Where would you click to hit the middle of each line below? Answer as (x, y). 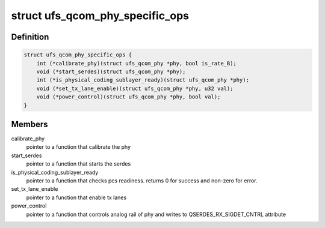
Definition (30, 37)
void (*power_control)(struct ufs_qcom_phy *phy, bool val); (128, 97)
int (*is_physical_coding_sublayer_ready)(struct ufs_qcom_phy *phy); (143, 80)
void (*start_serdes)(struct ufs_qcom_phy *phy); (111, 71)
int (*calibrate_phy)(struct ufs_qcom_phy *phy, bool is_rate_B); (137, 63)
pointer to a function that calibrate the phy (79, 147)
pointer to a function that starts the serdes (79, 164)
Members (29, 124)
